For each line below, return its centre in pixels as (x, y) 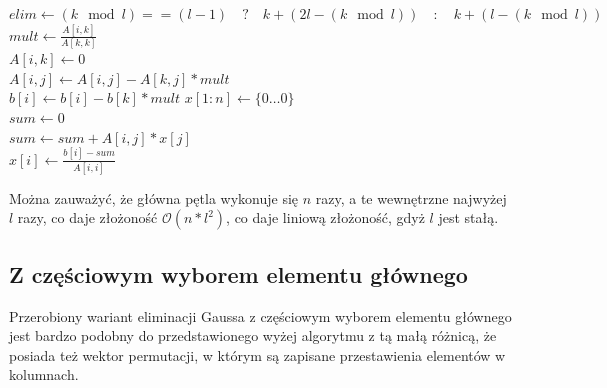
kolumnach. (44, 374)
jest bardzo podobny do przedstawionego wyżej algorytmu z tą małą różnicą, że (253, 335)
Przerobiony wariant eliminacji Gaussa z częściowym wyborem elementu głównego (260, 315)
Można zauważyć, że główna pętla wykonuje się (154, 197)
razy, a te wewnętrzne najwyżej (411, 197)
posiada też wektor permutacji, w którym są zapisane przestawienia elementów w (257, 354)
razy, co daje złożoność (87, 217)
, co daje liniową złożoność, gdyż (325, 217)
